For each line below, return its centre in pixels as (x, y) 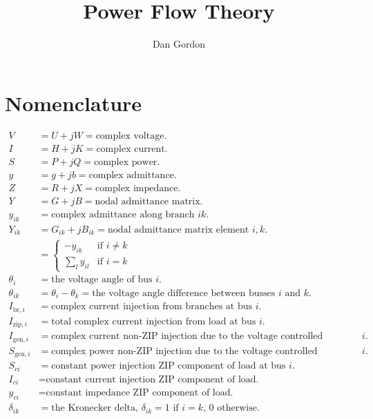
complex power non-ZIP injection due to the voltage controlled (184, 351)
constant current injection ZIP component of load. (152, 379)
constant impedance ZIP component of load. (140, 393)
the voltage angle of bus (102, 280)
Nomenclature (74, 103)
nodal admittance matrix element (179, 230)
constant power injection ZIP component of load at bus (169, 366)
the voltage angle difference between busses (184, 293)
